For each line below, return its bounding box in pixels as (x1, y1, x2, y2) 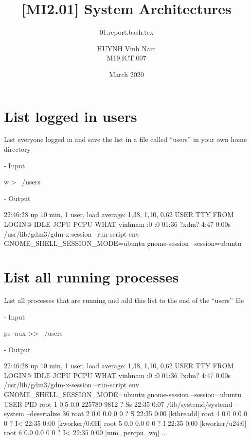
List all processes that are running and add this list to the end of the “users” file (4, 295, 244, 305)
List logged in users (4, 106, 137, 126)
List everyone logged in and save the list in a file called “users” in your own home (4, 134, 247, 144)
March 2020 (109, 69, 144, 79)
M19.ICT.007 (107, 53, 146, 63)
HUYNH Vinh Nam (97, 43, 156, 53)
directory (4, 144, 31, 154)
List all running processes (4, 266, 179, 286)
